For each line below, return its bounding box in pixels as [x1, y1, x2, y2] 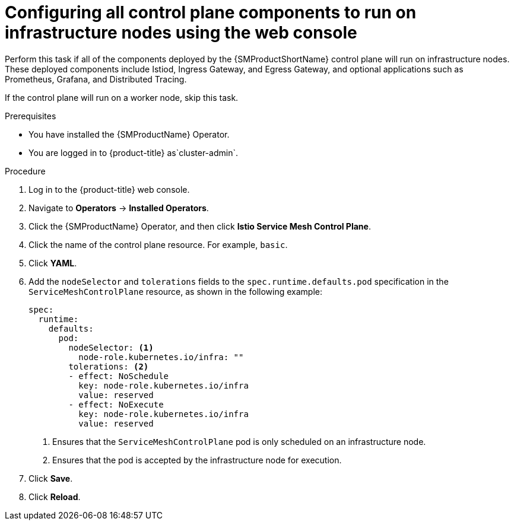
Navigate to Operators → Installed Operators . [28, 202, 209, 213]
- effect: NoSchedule [68, 371, 169, 381]
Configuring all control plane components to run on [5, 2, 417, 23]
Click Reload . [28, 491, 81, 502]
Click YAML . [28, 257, 77, 268]
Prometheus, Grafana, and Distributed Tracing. [5, 74, 187, 84]
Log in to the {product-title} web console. [28, 184, 190, 195]
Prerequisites [5, 110, 56, 121]
